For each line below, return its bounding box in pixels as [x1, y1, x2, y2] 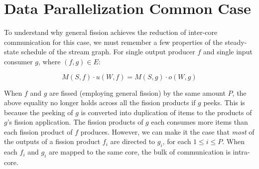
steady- [225, 36, 247, 47]
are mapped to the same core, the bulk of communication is [48, 147, 231, 157]
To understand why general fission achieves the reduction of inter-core [4, 27, 218, 37]
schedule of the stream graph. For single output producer [21, 46, 195, 57]
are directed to [110, 136, 155, 147]
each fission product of [4, 126, 73, 137]
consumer [4, 56, 33, 66]
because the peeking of [4, 107, 73, 117]
